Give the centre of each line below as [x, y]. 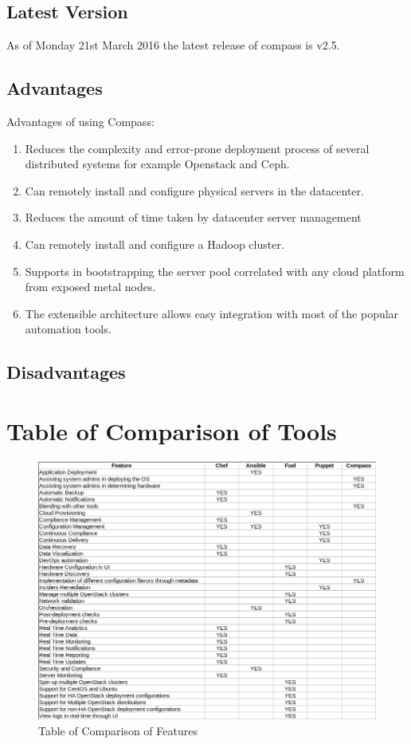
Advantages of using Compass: [80, 121]
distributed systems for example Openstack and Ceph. [157, 164]
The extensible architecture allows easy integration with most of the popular [212, 313]
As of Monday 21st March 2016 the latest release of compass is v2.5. [173, 45]
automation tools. [68, 329]
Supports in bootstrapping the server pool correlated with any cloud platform [215, 271]
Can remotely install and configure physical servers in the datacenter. [194, 190]
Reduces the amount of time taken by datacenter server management [193, 217]
